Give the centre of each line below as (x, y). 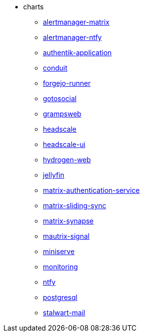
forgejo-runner (67, 83)
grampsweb (62, 114)
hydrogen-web (67, 160)
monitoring (60, 267)
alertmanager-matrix (76, 22)
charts (34, 7)
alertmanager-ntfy (72, 37)
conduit (55, 68)
